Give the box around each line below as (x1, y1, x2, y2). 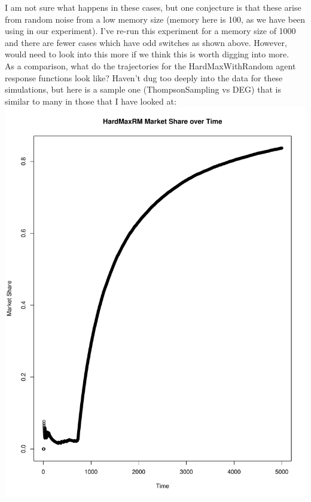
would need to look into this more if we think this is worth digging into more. (5, 48, 289, 60)
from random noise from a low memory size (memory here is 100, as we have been (5, 13, 306, 25)
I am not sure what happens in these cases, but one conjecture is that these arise (5, 1, 301, 13)
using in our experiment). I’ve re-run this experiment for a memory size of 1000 (5, 25, 296, 37)
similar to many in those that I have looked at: (5, 94, 176, 107)
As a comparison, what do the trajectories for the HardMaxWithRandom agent (5, 59, 296, 72)
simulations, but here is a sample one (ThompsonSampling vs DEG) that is (5, 83, 281, 96)
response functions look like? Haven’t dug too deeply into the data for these (5, 71, 283, 84)
